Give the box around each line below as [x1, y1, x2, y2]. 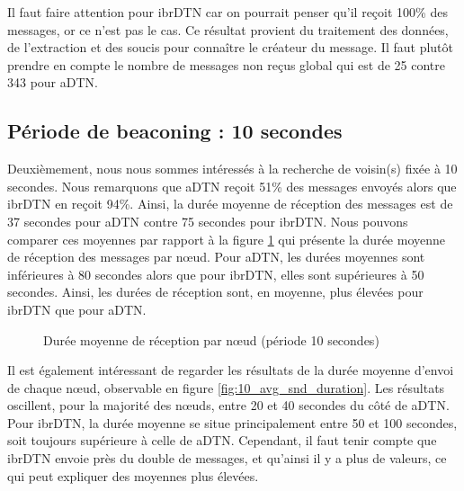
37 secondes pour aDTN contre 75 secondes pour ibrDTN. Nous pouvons [7, 211, 408, 230]
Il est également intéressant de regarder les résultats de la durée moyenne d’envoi [7, 361, 454, 379]
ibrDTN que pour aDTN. [7, 299, 147, 318]
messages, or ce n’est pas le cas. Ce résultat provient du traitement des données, [7, 20, 449, 39]
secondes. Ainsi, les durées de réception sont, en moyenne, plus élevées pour [7, 282, 424, 301]
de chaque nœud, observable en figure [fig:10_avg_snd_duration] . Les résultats [7, 378, 445, 397]
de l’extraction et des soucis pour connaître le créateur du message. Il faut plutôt [7, 38, 454, 57]
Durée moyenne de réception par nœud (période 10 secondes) [43, 330, 379, 349]
